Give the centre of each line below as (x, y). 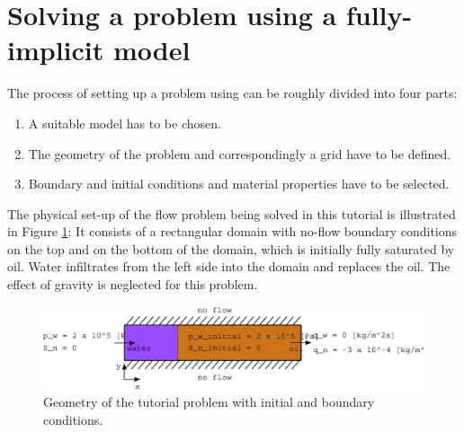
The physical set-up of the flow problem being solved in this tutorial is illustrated (232, 213)
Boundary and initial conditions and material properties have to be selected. (239, 184)
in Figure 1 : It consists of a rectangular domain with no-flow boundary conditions (232, 231)
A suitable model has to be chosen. (125, 123)
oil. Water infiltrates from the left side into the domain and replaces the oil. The (229, 266)
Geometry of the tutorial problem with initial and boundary (209, 401)
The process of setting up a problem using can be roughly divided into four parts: (232, 93)
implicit (56, 50)
